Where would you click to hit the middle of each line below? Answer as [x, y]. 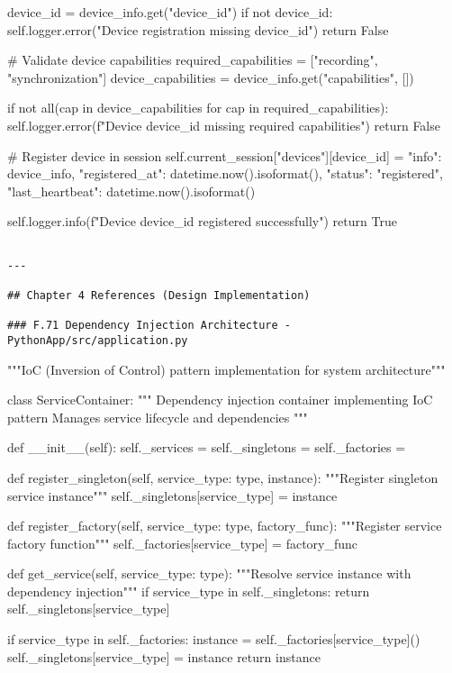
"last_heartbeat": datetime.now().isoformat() [131, 191]
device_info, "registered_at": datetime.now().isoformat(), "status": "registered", [225, 173]
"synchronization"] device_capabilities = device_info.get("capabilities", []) [211, 77]
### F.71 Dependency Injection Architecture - [149, 326]
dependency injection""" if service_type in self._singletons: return [189, 591]
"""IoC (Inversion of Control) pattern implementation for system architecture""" [226, 369]
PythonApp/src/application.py [98, 340]
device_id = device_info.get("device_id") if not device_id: [170, 12]
